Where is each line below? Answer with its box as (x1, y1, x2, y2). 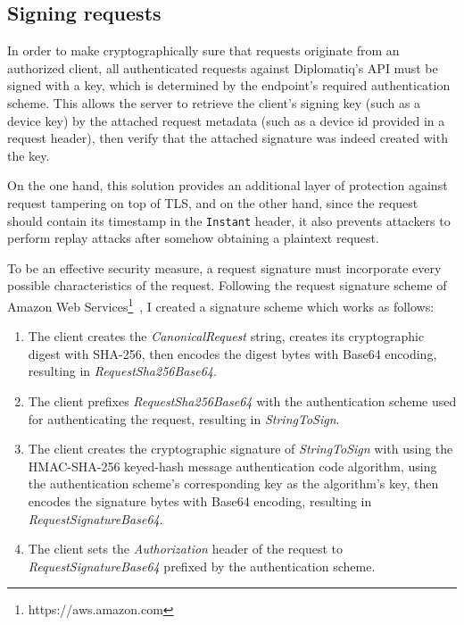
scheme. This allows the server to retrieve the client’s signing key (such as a (7, 93, 421, 112)
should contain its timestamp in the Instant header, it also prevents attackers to (7, 211, 451, 229)
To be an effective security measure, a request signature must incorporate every (7, 258, 442, 277)
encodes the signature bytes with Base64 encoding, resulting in (28, 491, 372, 510)
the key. (7, 146, 50, 164)
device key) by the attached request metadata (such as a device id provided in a (7, 111, 445, 129)
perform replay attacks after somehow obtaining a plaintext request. (7, 229, 379, 247)
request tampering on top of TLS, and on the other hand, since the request (7, 193, 418, 212)
